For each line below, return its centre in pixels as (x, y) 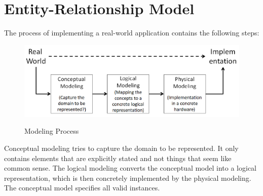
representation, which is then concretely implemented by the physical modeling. (128, 178)
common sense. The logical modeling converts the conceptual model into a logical (130, 168)
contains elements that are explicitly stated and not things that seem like (118, 158)
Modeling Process (52, 131)
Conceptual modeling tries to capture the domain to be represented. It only (121, 148)
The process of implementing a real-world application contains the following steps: (132, 33)
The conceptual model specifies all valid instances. (82, 188)
